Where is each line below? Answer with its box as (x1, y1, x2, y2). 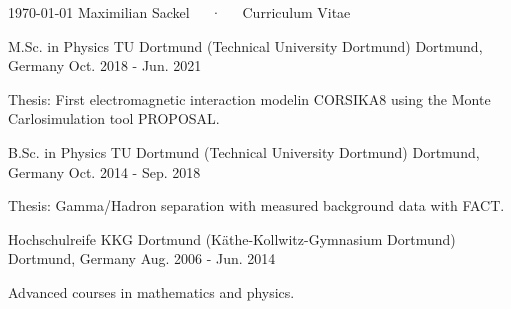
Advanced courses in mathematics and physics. (8, 281, 295, 302)
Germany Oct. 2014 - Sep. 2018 (8, 161, 201, 182)
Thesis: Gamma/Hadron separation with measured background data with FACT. (8, 195, 505, 216)
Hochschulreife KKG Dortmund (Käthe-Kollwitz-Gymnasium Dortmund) (8, 228, 456, 249)
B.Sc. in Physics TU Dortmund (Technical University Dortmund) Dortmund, (8, 141, 480, 162)
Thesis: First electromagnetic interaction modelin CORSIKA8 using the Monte (8, 88, 491, 109)
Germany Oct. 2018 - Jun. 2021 (8, 55, 202, 76)
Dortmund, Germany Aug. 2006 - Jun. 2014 (8, 248, 276, 269)
